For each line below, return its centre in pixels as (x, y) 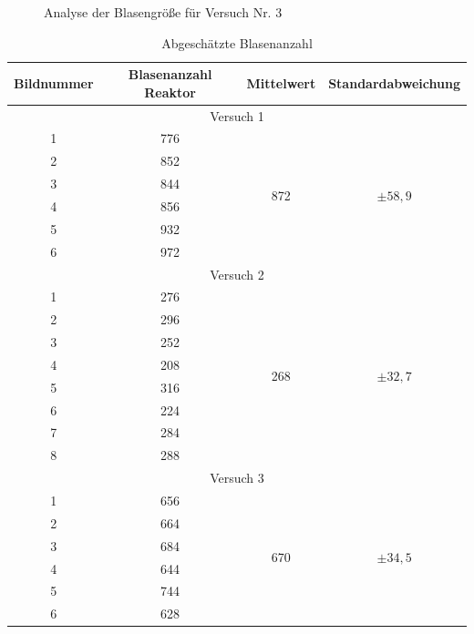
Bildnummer (54, 82)
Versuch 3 (237, 478)
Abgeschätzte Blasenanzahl (237, 42)
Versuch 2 (237, 274)
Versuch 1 (237, 115)
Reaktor (170, 92)
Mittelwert (281, 82)
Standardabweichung (394, 82)
